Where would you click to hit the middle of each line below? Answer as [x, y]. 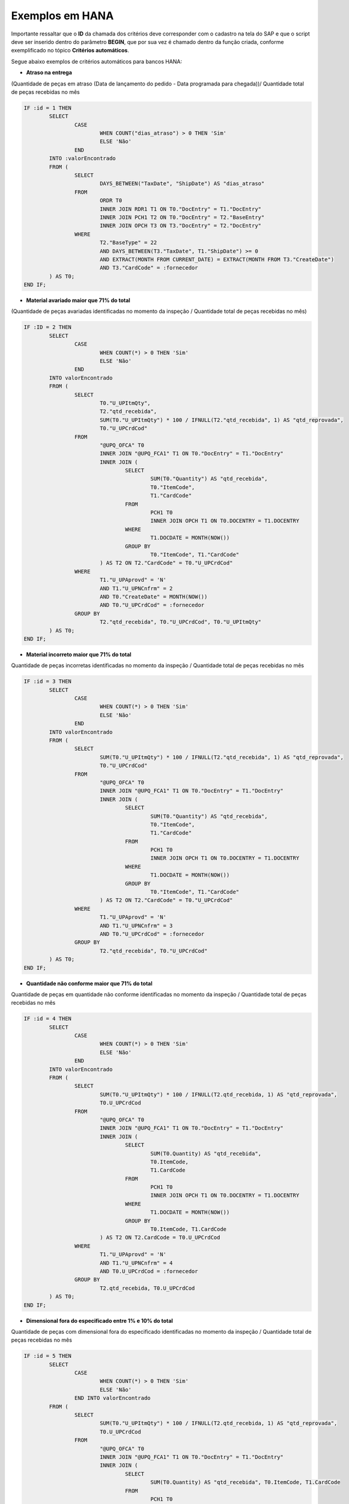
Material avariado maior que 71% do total [78, 300]
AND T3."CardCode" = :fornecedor [149, 268]
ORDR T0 [111, 201]
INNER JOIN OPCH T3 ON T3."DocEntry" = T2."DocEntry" [180, 226]
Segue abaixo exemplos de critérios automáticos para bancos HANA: [97, 61]
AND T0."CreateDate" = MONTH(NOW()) [153, 596]
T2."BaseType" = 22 [128, 243]
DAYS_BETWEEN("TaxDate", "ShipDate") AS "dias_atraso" [182, 184]
